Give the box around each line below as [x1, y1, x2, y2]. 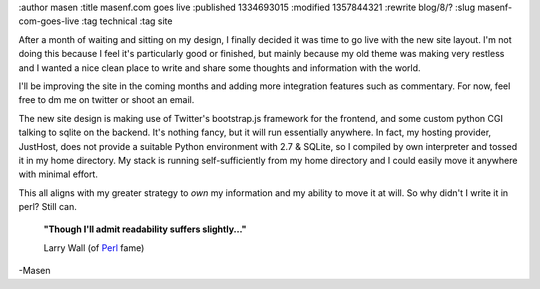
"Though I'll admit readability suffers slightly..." [43, 223, 247, 235]
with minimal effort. [18, 168, 99, 180]
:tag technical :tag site [81, 15, 173, 27]
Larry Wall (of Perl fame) [43, 241, 145, 254]
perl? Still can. [18, 201, 77, 213]
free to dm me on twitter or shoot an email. [18, 94, 195, 106]
